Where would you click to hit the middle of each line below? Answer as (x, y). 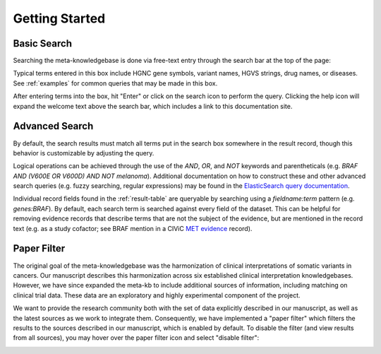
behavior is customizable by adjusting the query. (84, 153)
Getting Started (59, 18)
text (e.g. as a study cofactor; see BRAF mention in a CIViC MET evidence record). (133, 228)
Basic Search (42, 43)
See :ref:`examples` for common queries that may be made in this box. (115, 83)
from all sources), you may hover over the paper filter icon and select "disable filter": (136, 338)
